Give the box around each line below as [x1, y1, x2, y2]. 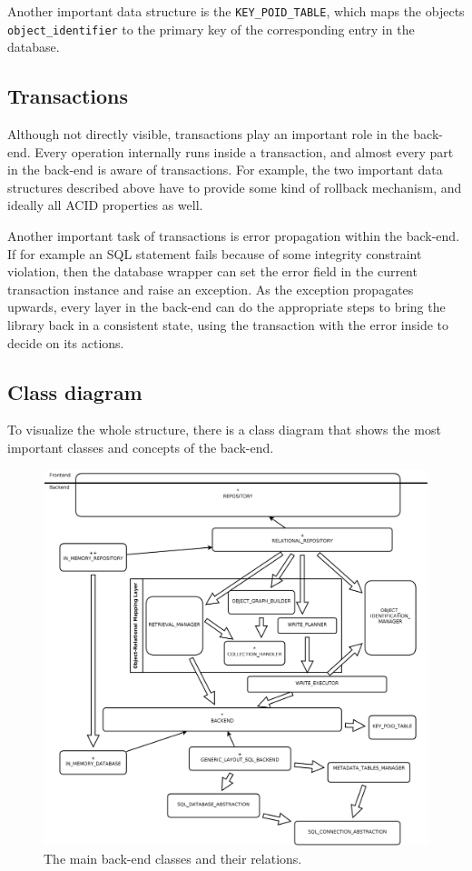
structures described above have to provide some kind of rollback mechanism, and [7, 177, 462, 196]
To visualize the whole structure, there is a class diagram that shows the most [7, 420, 441, 439]
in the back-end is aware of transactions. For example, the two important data [7, 160, 443, 179]
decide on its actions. [7, 333, 124, 352]
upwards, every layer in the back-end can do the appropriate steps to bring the [7, 297, 446, 316]
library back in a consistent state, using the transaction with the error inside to [7, 315, 449, 335]
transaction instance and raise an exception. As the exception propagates [7, 279, 414, 298]
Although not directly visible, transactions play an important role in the [7, 125, 409, 144]
